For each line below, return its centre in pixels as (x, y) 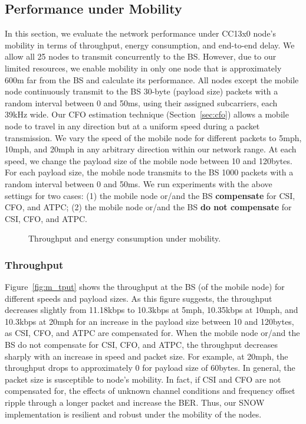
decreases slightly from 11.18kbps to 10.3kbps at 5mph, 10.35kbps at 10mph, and (152, 310)
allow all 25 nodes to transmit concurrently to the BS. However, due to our (141, 56)
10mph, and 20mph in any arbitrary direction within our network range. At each (151, 149)
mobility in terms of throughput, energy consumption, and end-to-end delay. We (150, 45)
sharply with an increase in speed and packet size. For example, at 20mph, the (147, 356)
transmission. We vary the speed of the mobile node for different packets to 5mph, (153, 137)
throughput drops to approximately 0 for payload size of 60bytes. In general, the (150, 368)
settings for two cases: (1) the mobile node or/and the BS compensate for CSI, (150, 195)
